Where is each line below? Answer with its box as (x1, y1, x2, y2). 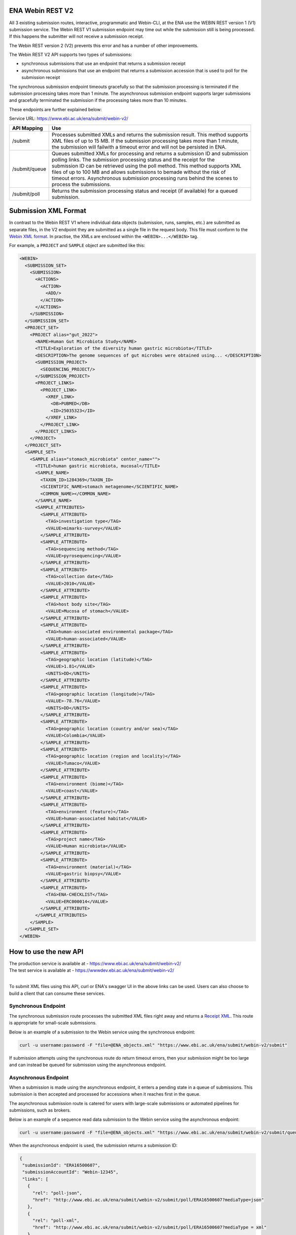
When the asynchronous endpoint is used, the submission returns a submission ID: (9, 1142, 178, 1148)
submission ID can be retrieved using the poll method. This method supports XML (51, 162, 242, 169)
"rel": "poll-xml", (32, 1218, 80, 1224)
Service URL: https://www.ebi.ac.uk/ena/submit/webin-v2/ (9, 116, 128, 122)
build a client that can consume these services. (9, 990, 106, 996)
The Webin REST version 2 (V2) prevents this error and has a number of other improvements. (9, 42, 199, 48)
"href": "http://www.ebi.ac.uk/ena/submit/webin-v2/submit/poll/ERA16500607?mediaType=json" (32, 1197, 264, 1202)
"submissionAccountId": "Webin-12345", (22, 1169, 118, 1175)
